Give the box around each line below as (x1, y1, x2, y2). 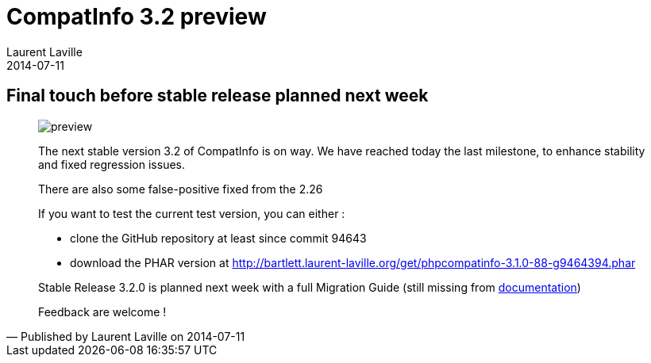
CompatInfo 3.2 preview (6, 3, 267, 30)
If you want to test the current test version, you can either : (38, 206, 345, 220)
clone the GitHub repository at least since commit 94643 (70, 231, 367, 245)
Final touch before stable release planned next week (6, 86, 429, 106)
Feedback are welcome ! (38, 304, 167, 319)
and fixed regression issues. (38, 157, 186, 171)
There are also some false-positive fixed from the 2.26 (38, 181, 323, 196)
